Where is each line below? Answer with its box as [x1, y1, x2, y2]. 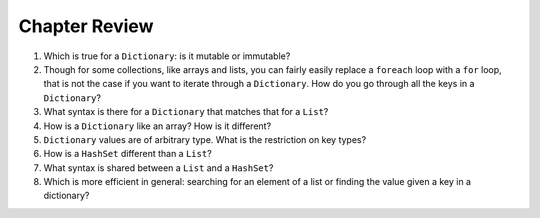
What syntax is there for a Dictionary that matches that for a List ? [43, 106, 329, 118]
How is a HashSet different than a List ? [43, 148, 212, 160]
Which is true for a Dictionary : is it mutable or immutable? [43, 50, 291, 62]
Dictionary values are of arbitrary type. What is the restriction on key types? [43, 133, 367, 145]
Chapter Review [18, 15, 154, 37]
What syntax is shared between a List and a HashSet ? [43, 161, 274, 174]
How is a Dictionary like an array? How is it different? [43, 120, 272, 132]
